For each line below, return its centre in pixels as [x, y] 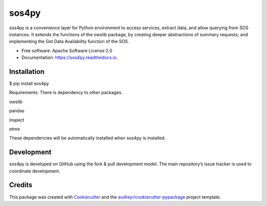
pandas [17, 111]
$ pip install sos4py [29, 84]
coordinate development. [35, 171]
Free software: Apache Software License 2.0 [67, 51]
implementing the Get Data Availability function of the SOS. [69, 42]
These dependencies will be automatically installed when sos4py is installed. [87, 138]
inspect [17, 120]
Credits [21, 185]
